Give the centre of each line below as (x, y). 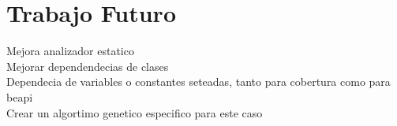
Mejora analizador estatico (70, 51)
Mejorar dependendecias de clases (88, 66)
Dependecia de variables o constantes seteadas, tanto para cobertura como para (198, 82)
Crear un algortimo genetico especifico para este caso (135, 112)
